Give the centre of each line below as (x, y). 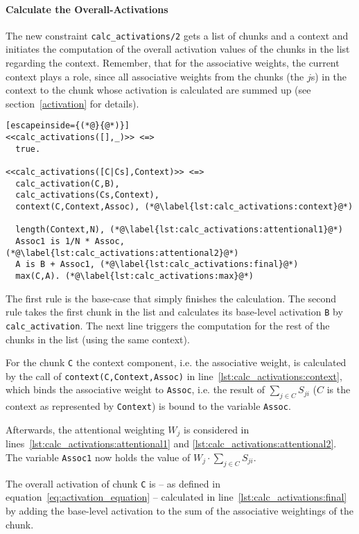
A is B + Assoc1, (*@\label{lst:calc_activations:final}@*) (157, 265)
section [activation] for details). (72, 103)
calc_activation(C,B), (68, 183)
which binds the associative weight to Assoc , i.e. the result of (135, 389)
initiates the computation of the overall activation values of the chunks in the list (178, 49)
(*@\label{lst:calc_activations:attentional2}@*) (122, 253)
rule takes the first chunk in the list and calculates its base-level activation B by (174, 312)
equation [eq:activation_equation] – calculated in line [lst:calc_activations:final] (176, 497)
